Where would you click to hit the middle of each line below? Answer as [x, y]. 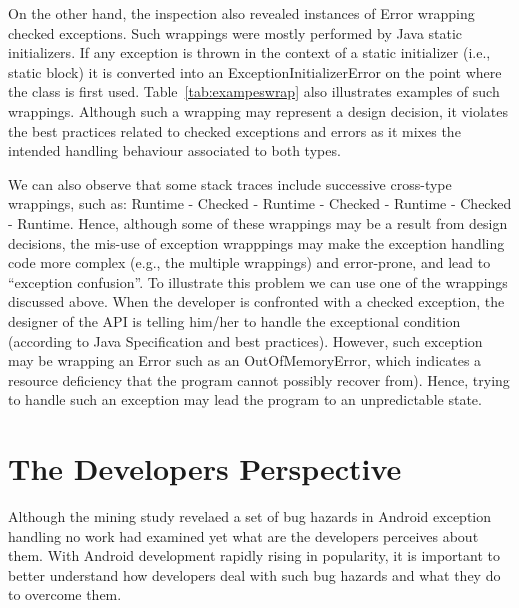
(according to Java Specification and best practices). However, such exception [245, 340]
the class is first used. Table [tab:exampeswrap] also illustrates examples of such [254, 91]
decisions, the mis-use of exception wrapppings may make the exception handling [256, 242]
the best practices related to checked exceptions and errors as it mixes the [234, 130]
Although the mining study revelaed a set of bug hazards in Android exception [249, 516]
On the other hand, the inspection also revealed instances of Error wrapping [241, 13]
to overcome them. [65, 594]
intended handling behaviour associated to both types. [174, 150]
